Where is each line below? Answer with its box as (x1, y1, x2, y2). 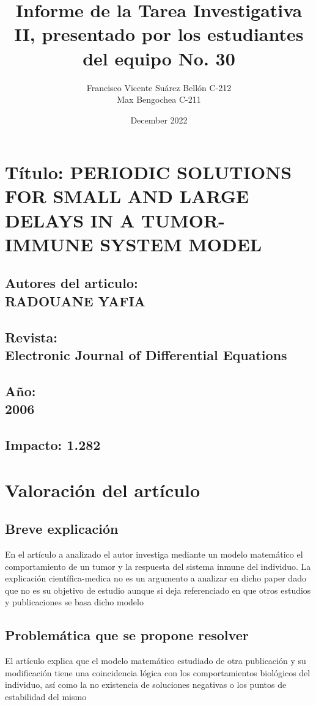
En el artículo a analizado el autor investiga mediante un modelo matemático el (5, 547, 303, 560)
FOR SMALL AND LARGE (5, 183, 249, 209)
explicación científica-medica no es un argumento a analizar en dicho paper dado (5, 572, 306, 585)
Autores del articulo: (5, 273, 138, 292)
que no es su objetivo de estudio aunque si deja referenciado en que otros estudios (5, 583, 311, 596)
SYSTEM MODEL (100, 231, 262, 256)
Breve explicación (5, 519, 119, 538)
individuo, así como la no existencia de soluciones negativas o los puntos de (5, 678, 287, 691)
